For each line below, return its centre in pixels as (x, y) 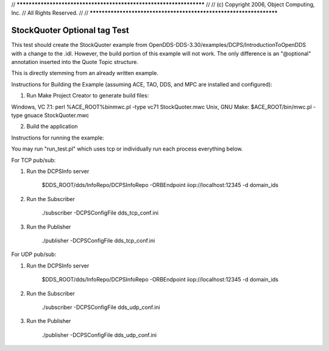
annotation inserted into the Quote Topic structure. (75, 62)
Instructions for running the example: (58, 138)
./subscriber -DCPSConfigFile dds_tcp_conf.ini (100, 213)
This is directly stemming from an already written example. (85, 73)
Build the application (52, 126)
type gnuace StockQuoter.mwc (50, 115)
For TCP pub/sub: (34, 160)
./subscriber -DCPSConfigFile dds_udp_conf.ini (101, 307)
